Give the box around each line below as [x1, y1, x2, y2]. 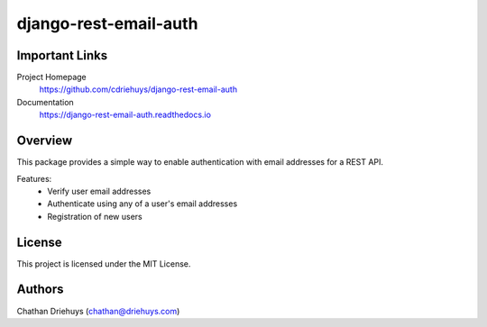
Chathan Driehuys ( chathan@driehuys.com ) [16, 305, 180, 316]
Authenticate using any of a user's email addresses [47, 198, 238, 209]
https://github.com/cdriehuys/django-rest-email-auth [39, 84, 238, 95]
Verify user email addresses [47, 186, 152, 196]
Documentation [16, 96, 74, 107]
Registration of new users [47, 211, 143, 222]
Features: [16, 173, 52, 184]
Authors [16, 282, 64, 297]
